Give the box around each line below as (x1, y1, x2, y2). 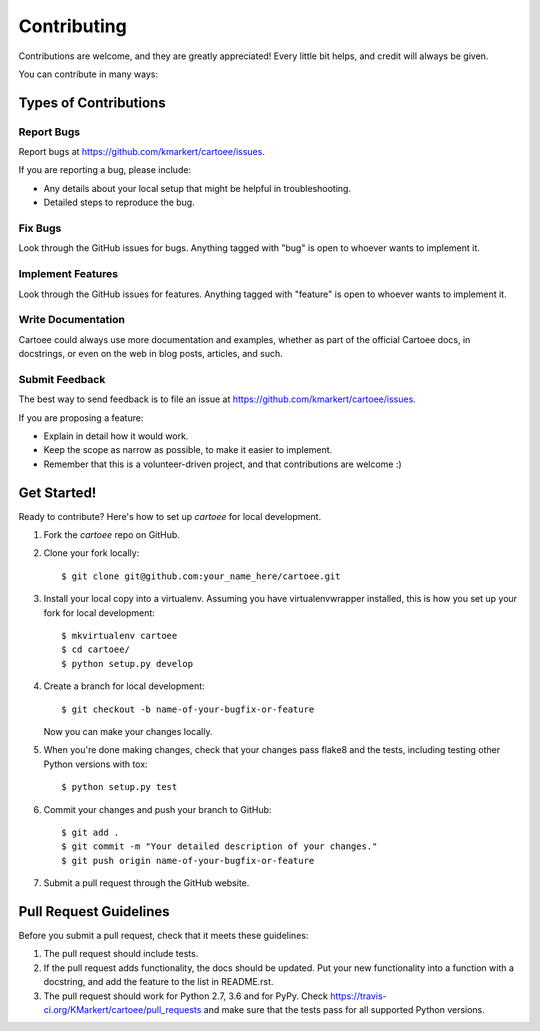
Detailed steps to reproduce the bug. (43, 196, 195, 209)
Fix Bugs (18, 221, 62, 235)
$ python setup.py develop (61, 658, 194, 669)
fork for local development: (43, 606, 155, 619)
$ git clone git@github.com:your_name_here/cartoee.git (61, 570, 341, 582)
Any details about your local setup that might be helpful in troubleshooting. (43, 182, 352, 194)
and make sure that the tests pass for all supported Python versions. (203, 1003, 485, 1015)
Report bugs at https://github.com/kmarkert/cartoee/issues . (18, 146, 265, 158)
